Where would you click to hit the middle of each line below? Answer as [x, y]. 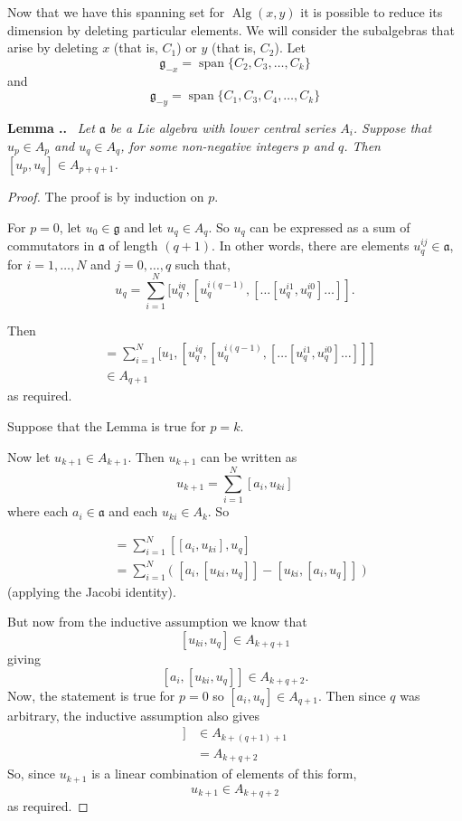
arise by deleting [53, 47]
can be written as [249, 456]
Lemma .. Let [51, 127]
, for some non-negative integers [209, 145]
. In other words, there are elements [311, 245]
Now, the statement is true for [91, 695]
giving [24, 658]
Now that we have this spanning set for [116, 12]
